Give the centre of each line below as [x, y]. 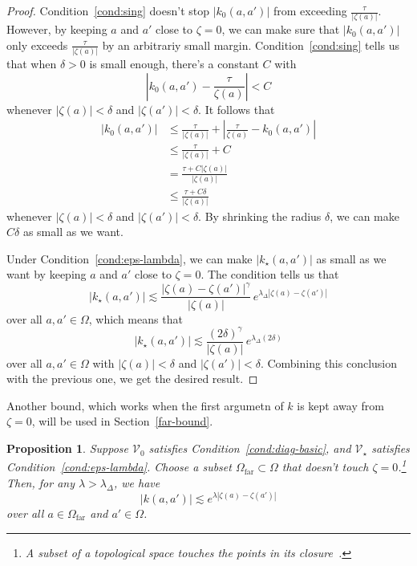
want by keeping [47, 274]
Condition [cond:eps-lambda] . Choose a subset [119, 467]
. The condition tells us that [270, 274]
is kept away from [340, 405]
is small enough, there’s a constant [174, 64]
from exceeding [310, 10]
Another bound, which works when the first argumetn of [145, 405]
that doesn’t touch [325, 467]
